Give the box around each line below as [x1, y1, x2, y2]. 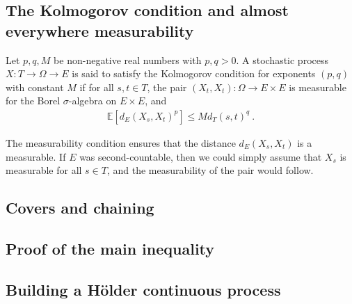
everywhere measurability [6, 19, 194, 41]
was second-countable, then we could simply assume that [79, 149, 322, 163]
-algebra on [68, 93, 117, 108]
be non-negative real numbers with [54, 52, 202, 67]
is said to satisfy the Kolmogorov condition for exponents [72, 66, 316, 81]
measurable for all [6, 163, 82, 177]
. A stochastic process [236, 52, 328, 67]
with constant [6, 79, 64, 94]
